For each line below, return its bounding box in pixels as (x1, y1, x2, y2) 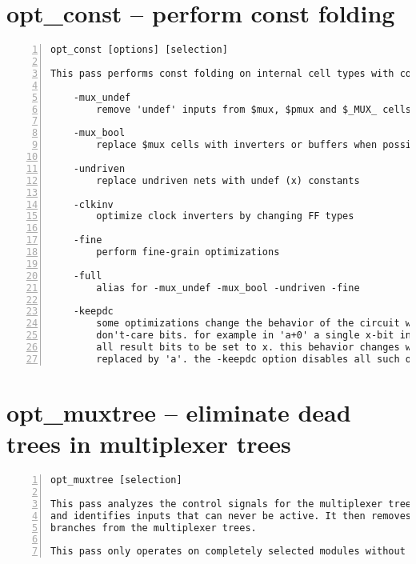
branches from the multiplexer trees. (50, 522, 257, 534)
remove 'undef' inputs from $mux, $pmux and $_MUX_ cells (96, 103, 412, 115)
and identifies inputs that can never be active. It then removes (50, 510, 412, 522)
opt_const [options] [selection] (50, 44, 228, 56)
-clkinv (73, 198, 114, 210)
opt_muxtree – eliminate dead (6, 395, 351, 428)
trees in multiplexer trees (6, 427, 291, 460)
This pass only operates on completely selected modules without (50, 546, 406, 558)
